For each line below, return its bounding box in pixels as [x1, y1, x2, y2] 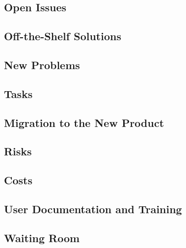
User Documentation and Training [4, 201, 182, 216]
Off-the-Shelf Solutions [4, 28, 121, 44]
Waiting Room [4, 230, 80, 245]
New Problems [4, 57, 80, 72]
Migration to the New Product [4, 115, 164, 130]
